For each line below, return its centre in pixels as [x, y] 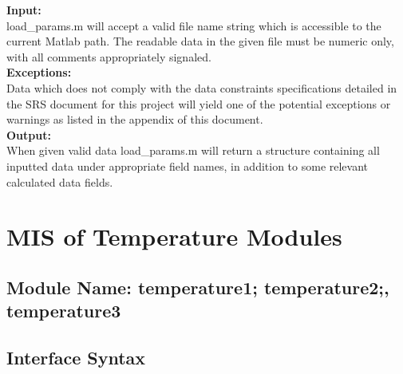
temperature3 [64, 311]
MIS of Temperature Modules [174, 236]
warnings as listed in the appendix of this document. [135, 119]
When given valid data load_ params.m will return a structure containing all [193, 150]
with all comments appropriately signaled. [109, 56]
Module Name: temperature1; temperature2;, [198, 287]
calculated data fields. [60, 181]
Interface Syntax [76, 358]
